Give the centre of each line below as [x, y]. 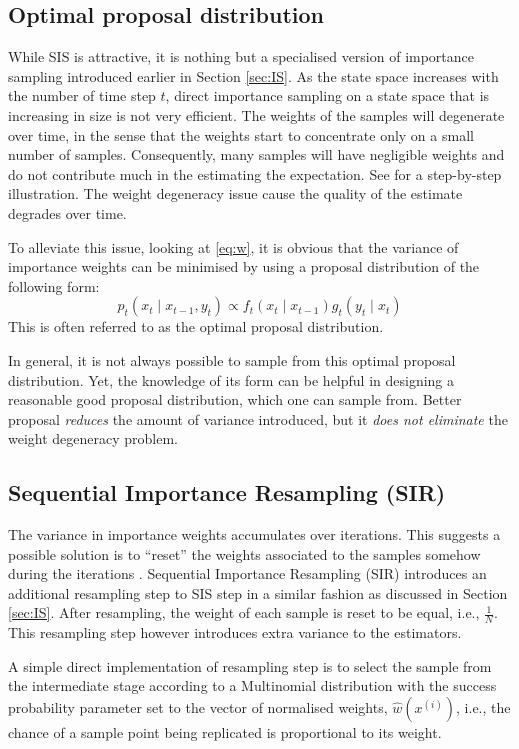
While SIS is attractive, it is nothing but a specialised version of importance [241, 56]
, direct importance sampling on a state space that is [327, 95]
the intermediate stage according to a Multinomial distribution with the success [252, 685]
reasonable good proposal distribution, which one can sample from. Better [235, 399]
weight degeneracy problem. [93, 438]
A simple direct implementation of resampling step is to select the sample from [250, 665]
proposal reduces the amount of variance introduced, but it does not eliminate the [258, 418]
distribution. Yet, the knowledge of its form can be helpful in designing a [231, 379]
